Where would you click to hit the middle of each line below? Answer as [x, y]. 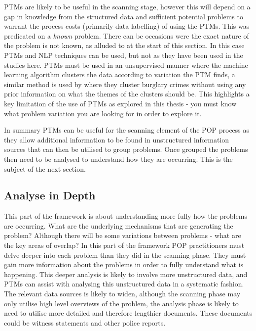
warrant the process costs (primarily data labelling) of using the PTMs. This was [127, 26]
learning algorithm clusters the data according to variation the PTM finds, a [120, 74]
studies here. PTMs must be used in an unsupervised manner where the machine [126, 65]
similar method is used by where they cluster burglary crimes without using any [125, 84]
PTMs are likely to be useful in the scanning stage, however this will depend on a [127, 6]
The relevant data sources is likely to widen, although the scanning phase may [122, 294]
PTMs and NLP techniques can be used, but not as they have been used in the [124, 55]
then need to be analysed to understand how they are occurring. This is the [118, 159]
